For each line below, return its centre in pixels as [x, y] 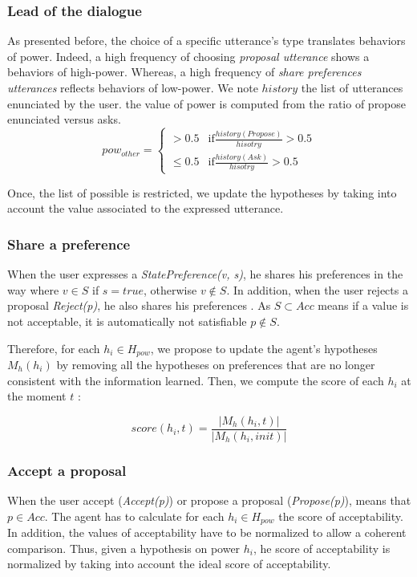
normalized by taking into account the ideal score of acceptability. [169, 564]
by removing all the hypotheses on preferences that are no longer [216, 364]
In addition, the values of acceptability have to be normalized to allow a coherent [207, 532]
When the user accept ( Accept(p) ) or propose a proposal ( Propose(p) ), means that [209, 500]
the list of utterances [352, 87]
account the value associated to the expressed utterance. [146, 208]
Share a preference [69, 244]
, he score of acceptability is [322, 548]
